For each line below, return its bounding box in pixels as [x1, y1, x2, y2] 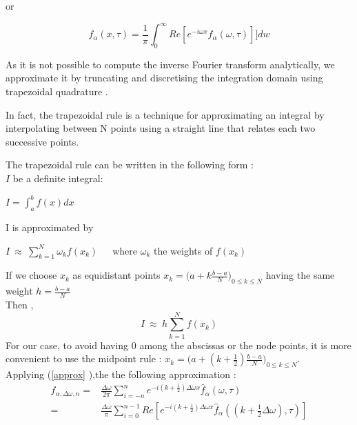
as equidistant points [72, 268, 161, 282]
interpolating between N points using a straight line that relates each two [6, 121, 316, 135]
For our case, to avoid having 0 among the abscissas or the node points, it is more [6, 337, 351, 352]
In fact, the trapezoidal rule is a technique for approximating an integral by [6, 107, 325, 121]
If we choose [6, 268, 57, 282]
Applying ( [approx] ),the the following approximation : [6, 367, 236, 382]
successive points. [6, 134, 79, 148]
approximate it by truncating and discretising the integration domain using [6, 70, 323, 85]
